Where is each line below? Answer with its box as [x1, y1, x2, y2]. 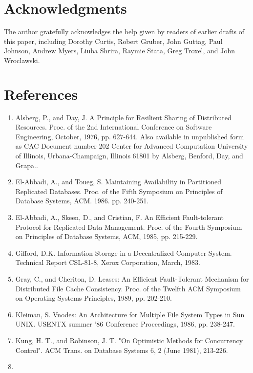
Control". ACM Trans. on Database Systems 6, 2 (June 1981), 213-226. [15, 345, 228, 355]
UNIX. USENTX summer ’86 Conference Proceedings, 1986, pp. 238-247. [15, 319, 235, 329]
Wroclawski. [4, 55, 40, 65]
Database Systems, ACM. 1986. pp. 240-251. [15, 196, 149, 206]
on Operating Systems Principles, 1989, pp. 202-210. [15, 293, 172, 303]
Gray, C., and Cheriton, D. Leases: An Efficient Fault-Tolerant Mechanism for [15, 273, 249, 284]
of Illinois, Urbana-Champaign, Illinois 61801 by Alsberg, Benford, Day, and [15, 151, 243, 160]
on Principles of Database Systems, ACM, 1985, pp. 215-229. [15, 231, 198, 241]
